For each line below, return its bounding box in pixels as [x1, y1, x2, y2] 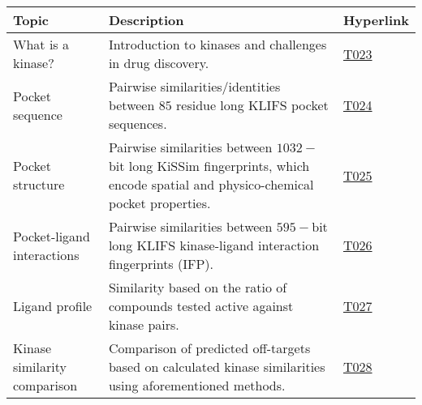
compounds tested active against [108, 296, 294, 315]
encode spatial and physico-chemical [108, 175, 314, 194]
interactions [13, 245, 80, 264]
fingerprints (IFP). [108, 254, 214, 273]
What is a [13, 35, 69, 53]
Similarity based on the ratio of [108, 278, 287, 296]
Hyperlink [342, 11, 409, 29]
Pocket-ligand [13, 226, 90, 245]
